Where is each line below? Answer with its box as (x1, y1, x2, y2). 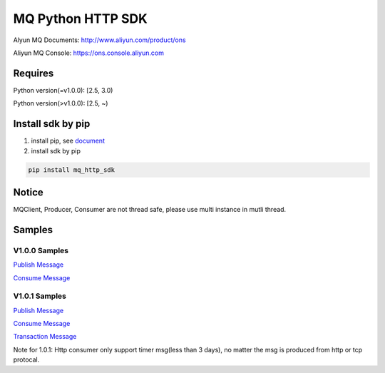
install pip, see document (31, 136, 105, 145)
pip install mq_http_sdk (28, 165, 115, 174)
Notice (13, 186, 44, 198)
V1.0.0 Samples (13, 245, 69, 255)
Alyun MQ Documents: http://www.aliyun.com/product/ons (13, 36, 186, 44)
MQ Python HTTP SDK (13, 11, 148, 26)
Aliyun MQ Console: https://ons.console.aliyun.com (13, 48, 164, 57)
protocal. (13, 355, 40, 364)
